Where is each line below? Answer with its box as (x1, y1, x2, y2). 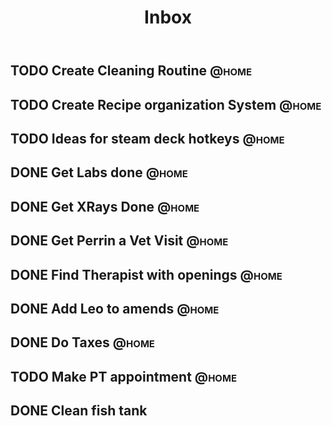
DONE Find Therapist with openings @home (10, 266, 283, 283)
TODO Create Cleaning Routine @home (10, 62, 253, 80)
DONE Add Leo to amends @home (10, 300, 220, 317)
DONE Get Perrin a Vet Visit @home (10, 232, 229, 250)
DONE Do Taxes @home (10, 334, 155, 351)
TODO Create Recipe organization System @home (10, 96, 322, 113)
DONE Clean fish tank (10, 402, 148, 420)
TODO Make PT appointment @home (10, 368, 238, 385)
